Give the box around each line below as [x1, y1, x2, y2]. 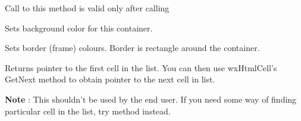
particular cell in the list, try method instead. [5, 104, 171, 117]
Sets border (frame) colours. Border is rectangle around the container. [5, 42, 260, 54]
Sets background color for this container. [5, 21, 153, 34]
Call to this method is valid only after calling [5, 2, 170, 14]
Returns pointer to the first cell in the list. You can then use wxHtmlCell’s [5, 61, 277, 74]
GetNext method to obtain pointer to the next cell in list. [5, 73, 215, 85]
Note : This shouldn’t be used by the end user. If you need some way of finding [5, 93, 297, 105]
